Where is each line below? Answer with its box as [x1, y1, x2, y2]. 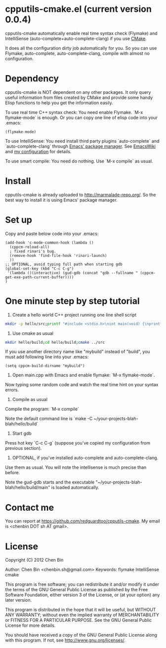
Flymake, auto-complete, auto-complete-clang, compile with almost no [5, 50, 150, 56]
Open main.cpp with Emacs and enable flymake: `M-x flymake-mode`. [12, 372, 155, 378]
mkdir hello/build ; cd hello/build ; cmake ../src [5, 340, 105, 345]
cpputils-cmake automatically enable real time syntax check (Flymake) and [5, 30, 158, 36]
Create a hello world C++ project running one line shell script [12, 312, 137, 318]
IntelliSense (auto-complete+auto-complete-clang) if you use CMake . [5, 36, 147, 41]
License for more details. [5, 622, 56, 628]
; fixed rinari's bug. [9, 248, 56, 254]
